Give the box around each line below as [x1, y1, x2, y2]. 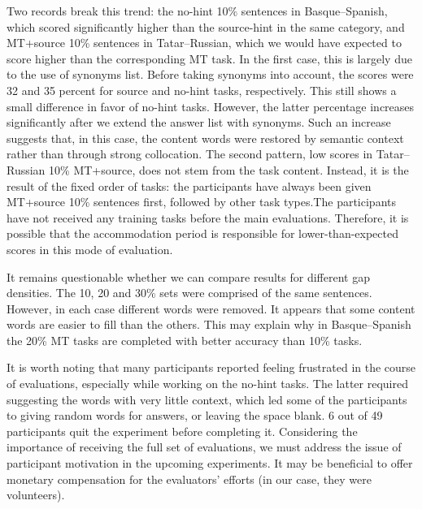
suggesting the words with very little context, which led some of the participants [7, 390, 407, 408]
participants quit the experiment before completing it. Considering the [7, 422, 358, 439]
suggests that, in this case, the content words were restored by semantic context [7, 129, 404, 146]
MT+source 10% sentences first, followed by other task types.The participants [7, 193, 396, 210]
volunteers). [7, 486, 65, 503]
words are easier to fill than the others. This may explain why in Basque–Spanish [7, 316, 411, 333]
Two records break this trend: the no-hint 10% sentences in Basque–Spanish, [7, 2, 388, 19]
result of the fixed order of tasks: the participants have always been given [7, 177, 372, 194]
